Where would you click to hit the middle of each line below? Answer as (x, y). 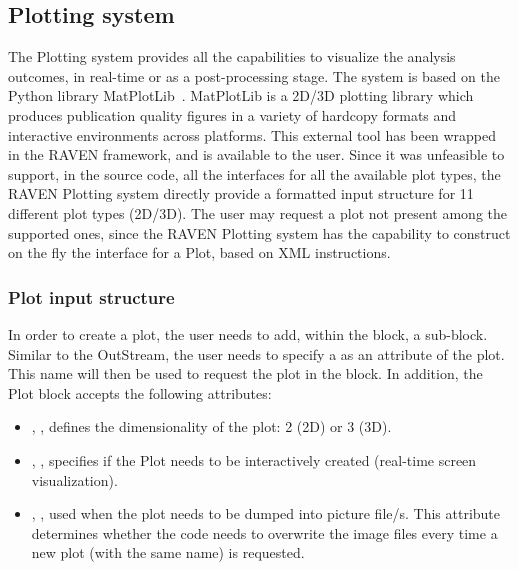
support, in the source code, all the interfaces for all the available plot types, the (254, 173)
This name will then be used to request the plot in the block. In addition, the (245, 373)
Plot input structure (91, 296)
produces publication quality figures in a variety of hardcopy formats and (232, 114)
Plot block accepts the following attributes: (140, 392)
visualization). (74, 479)
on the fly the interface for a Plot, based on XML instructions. (199, 252)
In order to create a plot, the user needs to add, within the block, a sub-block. (248, 333)
